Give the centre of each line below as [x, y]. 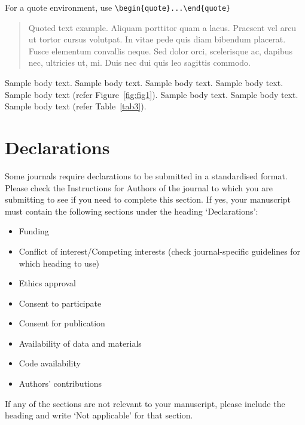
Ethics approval [48, 283]
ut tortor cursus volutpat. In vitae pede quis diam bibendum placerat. [157, 39]
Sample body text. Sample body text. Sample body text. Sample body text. [144, 83]
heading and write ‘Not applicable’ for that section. [99, 415]
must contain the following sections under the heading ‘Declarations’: [132, 211]
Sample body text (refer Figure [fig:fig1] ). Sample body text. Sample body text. [152, 94]
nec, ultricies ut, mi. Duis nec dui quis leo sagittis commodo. [140, 62]
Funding [34, 231]
